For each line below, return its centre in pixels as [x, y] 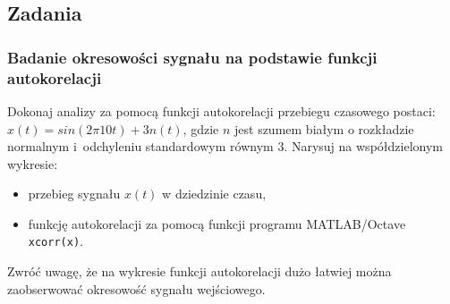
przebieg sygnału [74, 194]
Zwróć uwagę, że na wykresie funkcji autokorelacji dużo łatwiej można [200, 271]
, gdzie [201, 128]
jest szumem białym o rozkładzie [324, 128]
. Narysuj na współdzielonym [363, 146]
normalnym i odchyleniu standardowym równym [140, 146]
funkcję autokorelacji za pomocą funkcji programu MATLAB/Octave [217, 223]
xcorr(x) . [55, 241]
